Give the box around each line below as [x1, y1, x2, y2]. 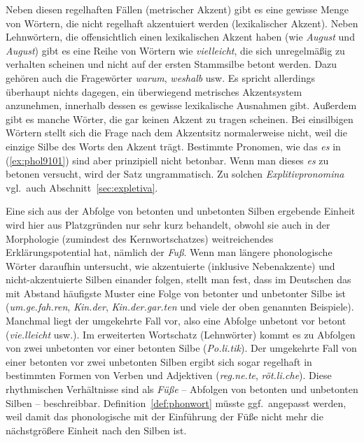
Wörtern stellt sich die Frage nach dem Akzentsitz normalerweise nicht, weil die [6, 125, 347, 140]
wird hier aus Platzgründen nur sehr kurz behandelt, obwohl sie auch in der [6, 217, 330, 231]
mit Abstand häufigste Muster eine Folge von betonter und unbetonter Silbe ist [6, 285, 346, 300]
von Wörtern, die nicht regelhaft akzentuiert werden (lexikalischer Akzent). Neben [6, 15, 358, 30]
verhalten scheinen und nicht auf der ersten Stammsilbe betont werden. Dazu [6, 57, 337, 71]
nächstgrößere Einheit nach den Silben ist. [6, 422, 187, 437]
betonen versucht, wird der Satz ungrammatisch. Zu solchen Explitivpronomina [6, 166, 344, 181]
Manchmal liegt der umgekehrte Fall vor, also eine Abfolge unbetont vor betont [6, 313, 346, 328]
